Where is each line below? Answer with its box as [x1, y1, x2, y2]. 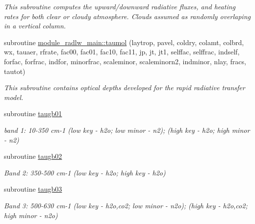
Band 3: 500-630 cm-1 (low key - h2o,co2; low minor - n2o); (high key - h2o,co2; [4, 200, 248, 210]
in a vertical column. [4, 21, 66, 31]
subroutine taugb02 [4, 151, 62, 161]
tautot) [4, 66, 25, 76]
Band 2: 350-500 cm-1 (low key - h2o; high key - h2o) [4, 167, 166, 177]
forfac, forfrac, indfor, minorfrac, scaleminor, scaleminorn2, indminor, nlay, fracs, [4, 56, 246, 66]
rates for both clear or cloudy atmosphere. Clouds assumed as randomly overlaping [4, 11, 251, 21]
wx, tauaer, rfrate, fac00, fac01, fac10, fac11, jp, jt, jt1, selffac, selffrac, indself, [4, 47, 240, 57]
